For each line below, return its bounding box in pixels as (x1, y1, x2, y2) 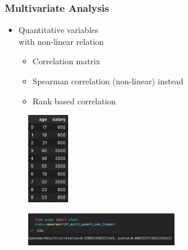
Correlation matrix (32, 55, 100, 67)
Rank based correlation (32, 94, 116, 107)
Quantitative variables (18, 24, 99, 36)
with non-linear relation (18, 35, 104, 47)
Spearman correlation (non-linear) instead (32, 75, 184, 87)
